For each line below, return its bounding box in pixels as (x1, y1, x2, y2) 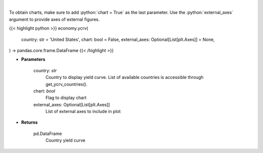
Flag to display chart (45, 95, 87, 101)
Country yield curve (45, 137, 85, 143)
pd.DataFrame (33, 131, 62, 136)
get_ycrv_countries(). (45, 81, 88, 87)
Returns (21, 119, 38, 125)
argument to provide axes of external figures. (9, 16, 100, 22)
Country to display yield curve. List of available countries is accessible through (45, 75, 204, 80)
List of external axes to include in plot (45, 109, 121, 115)
